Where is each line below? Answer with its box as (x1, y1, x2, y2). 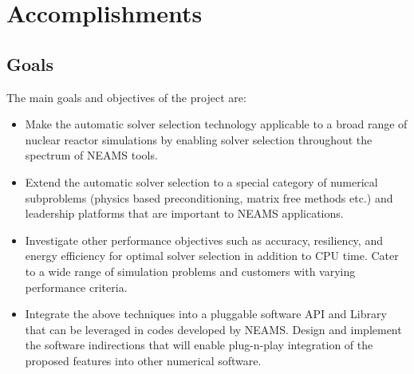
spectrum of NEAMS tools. (25, 147, 158, 163)
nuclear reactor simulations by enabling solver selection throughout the (25, 131, 373, 148)
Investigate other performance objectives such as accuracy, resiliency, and (25, 231, 383, 248)
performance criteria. (25, 278, 128, 295)
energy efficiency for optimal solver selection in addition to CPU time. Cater (25, 247, 399, 264)
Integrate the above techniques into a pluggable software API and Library (25, 305, 387, 322)
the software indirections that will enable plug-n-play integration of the (25, 337, 373, 353)
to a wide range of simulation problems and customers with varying (25, 262, 356, 279)
